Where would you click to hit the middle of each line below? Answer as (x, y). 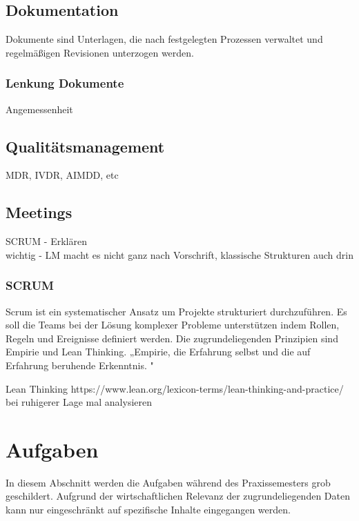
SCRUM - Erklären (46, 241)
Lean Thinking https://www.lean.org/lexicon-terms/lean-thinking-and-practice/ (175, 388)
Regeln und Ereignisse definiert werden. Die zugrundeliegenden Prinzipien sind (172, 338)
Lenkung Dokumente (65, 83)
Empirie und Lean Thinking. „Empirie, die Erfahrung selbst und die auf (158, 352)
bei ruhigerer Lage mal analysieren (79, 402)
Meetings (39, 212)
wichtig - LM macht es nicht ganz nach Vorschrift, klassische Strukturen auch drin (179, 254)
